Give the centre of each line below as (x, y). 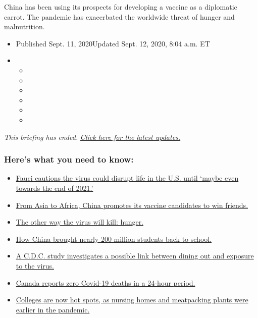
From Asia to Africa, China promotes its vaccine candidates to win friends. (132, 205)
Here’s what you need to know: (69, 159)
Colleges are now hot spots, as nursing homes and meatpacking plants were (132, 300)
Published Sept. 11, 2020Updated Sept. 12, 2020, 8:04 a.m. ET (113, 43)
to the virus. (35, 265)
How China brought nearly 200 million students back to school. (114, 238)
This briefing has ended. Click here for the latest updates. (92, 137)
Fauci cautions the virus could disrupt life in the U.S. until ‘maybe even (127, 178)
